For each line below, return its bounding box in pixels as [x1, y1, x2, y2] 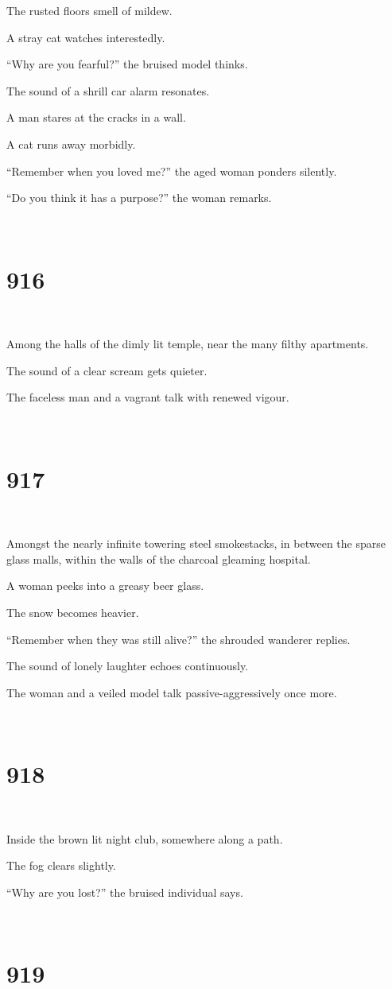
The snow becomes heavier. [6, 603, 139, 620]
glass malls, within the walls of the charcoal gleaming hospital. [6, 550, 311, 567]
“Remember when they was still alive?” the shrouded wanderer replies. [6, 630, 351, 647]
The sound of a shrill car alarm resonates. [6, 82, 210, 99]
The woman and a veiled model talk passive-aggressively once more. [6, 684, 337, 700]
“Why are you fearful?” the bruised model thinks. [6, 56, 248, 72]
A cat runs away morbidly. [6, 135, 136, 152]
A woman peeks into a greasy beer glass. [6, 577, 204, 594]
